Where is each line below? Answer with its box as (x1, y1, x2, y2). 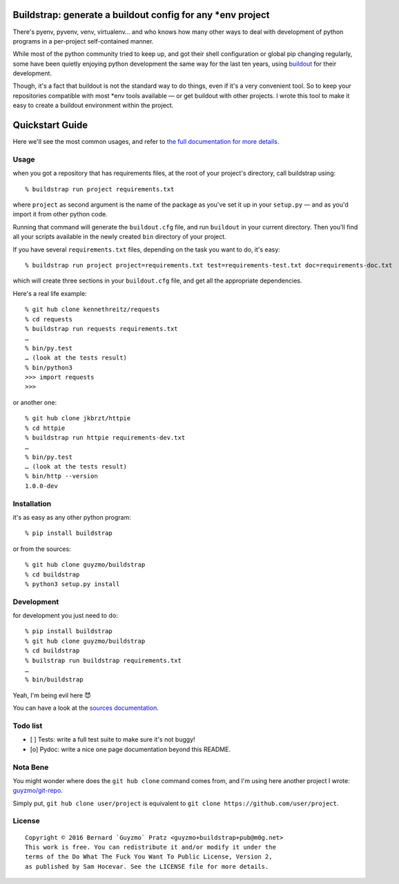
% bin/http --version (25, 472, 98, 480)
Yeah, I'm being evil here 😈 (12, 691, 91, 699)
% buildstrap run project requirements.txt (25, 185, 175, 193)
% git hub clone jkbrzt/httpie (25, 415, 131, 422)
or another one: (12, 398, 57, 406)
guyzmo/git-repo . (12, 787, 64, 795)
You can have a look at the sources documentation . (12, 704, 159, 712)
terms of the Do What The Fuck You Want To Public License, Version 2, (25, 853, 273, 861)
